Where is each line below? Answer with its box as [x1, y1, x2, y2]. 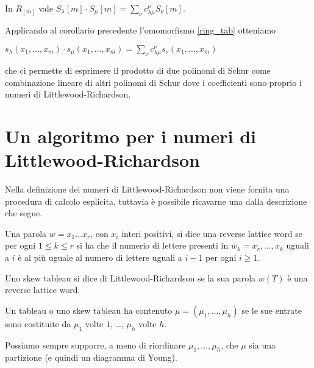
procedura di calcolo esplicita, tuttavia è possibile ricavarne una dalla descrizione [5, 194, 307, 207]
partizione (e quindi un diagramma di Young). [5, 351, 177, 364]
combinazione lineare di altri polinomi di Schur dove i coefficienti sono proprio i [5, 76, 302, 88]
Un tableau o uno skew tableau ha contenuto [5, 303, 173, 316]
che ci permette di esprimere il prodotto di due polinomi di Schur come [5, 63, 271, 76]
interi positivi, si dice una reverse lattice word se [121, 227, 302, 239]
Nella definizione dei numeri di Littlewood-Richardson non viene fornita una [5, 183, 290, 195]
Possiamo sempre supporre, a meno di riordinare [5, 338, 186, 351]
